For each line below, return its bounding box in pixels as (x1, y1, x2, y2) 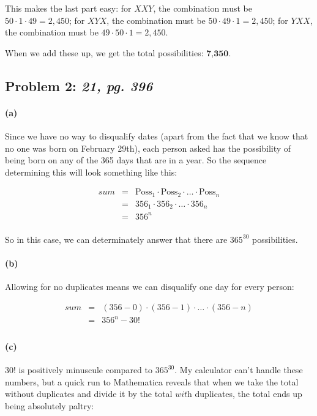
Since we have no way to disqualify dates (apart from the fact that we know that (5, 129, 308, 142)
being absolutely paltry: (5, 399, 94, 412)
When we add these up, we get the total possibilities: (5, 46, 204, 59)
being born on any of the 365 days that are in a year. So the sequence (5, 154, 267, 166)
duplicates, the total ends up (195, 387, 302, 400)
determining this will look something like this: (5, 165, 177, 178)
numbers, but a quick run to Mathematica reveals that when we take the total (5, 375, 299, 388)
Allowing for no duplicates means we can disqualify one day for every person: (5, 280, 294, 293)
